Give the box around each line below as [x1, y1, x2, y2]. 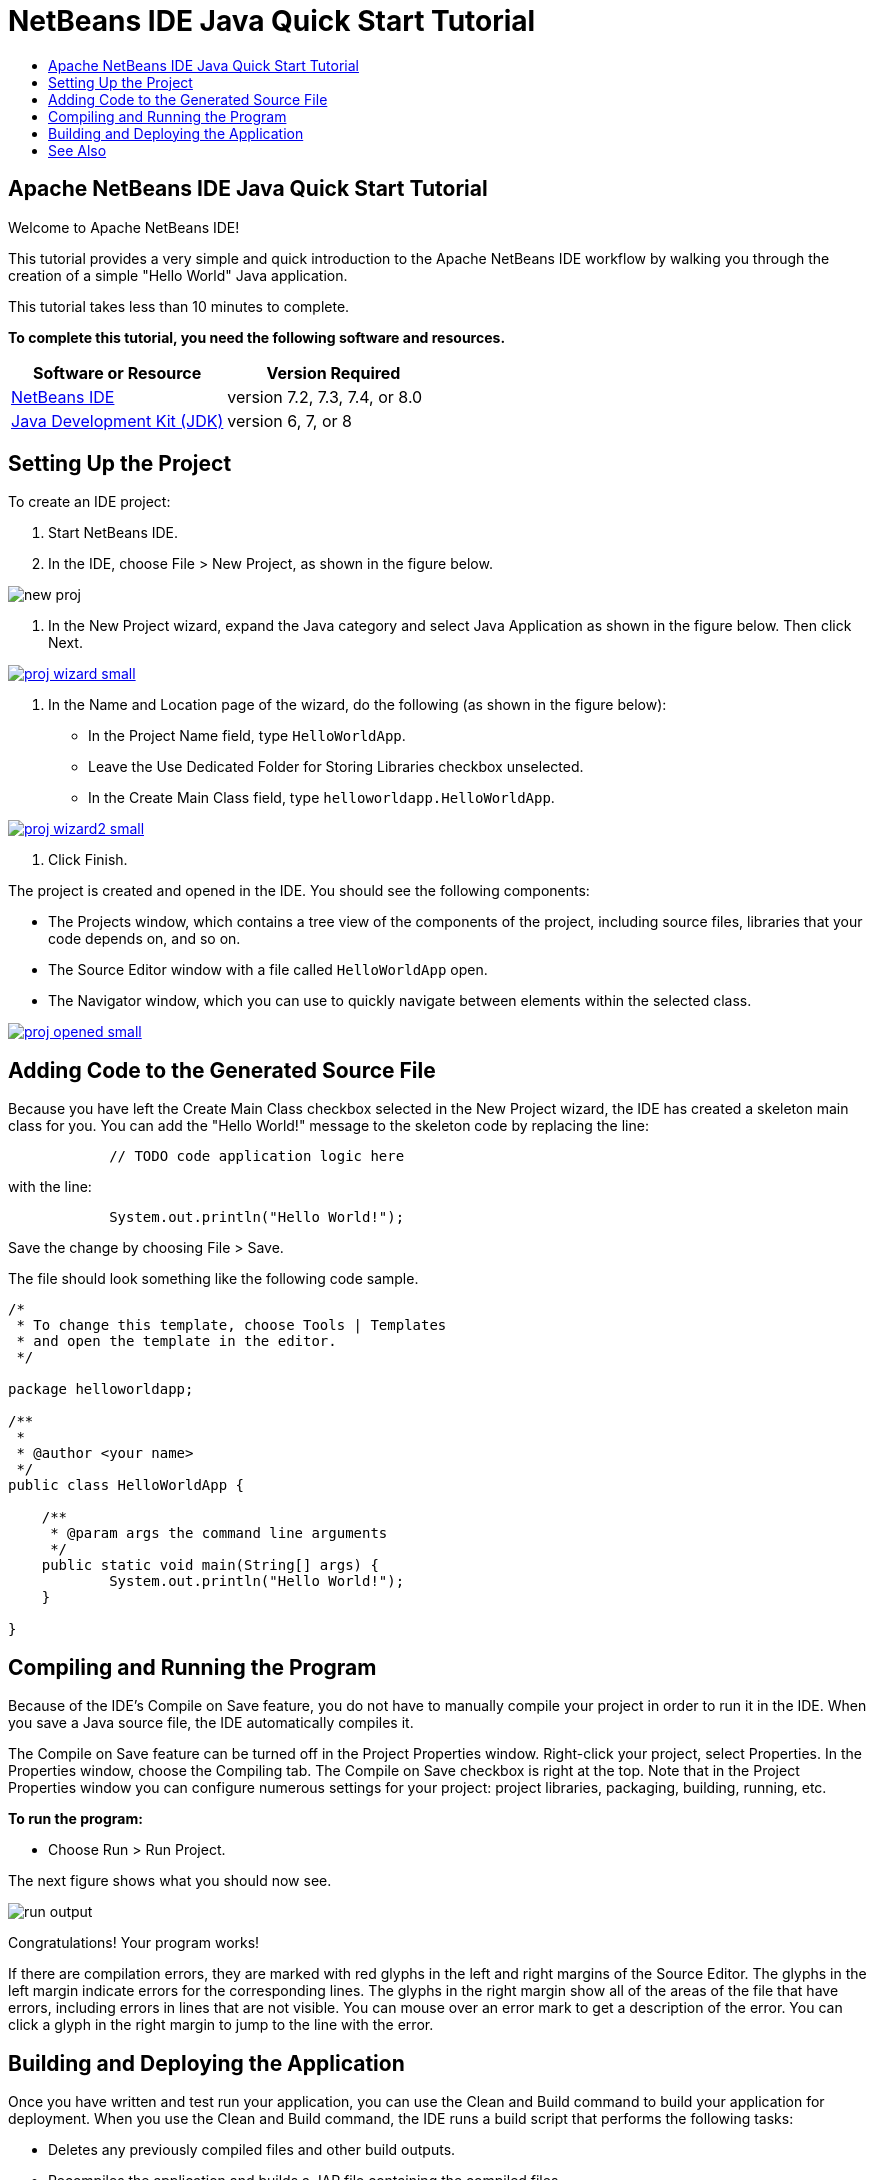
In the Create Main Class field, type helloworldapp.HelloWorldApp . [88, 789, 555, 807]
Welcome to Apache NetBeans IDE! [8, 218, 240, 236]
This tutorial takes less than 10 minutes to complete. [8, 297, 350, 315]
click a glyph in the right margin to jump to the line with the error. [8, 2016, 434, 2034]
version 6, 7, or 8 [227, 410, 352, 431]
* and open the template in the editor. [16, 1333, 337, 1350]
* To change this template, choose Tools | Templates [16, 1317, 447, 1334]
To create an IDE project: [8, 493, 171, 511]
